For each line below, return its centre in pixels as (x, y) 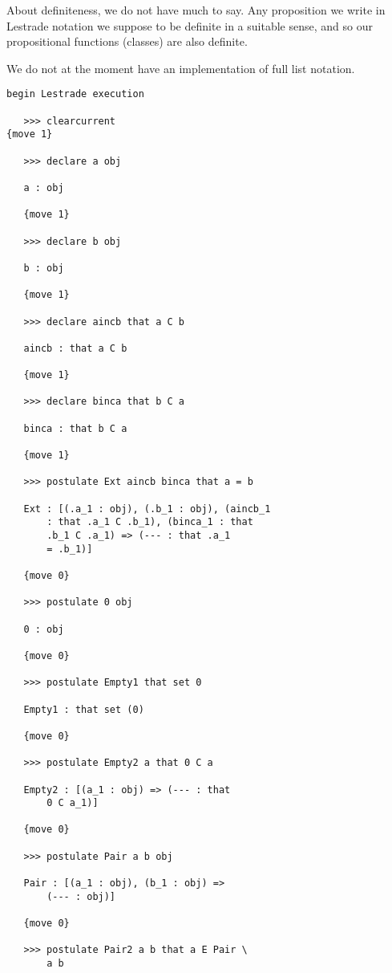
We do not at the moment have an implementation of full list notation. (181, 68)
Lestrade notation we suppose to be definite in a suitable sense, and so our (190, 25)
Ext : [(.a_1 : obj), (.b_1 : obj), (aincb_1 (147, 509)
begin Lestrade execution (75, 94)
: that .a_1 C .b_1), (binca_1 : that (150, 522)
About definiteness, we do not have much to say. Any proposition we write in (196, 10)
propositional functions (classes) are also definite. (127, 41)
